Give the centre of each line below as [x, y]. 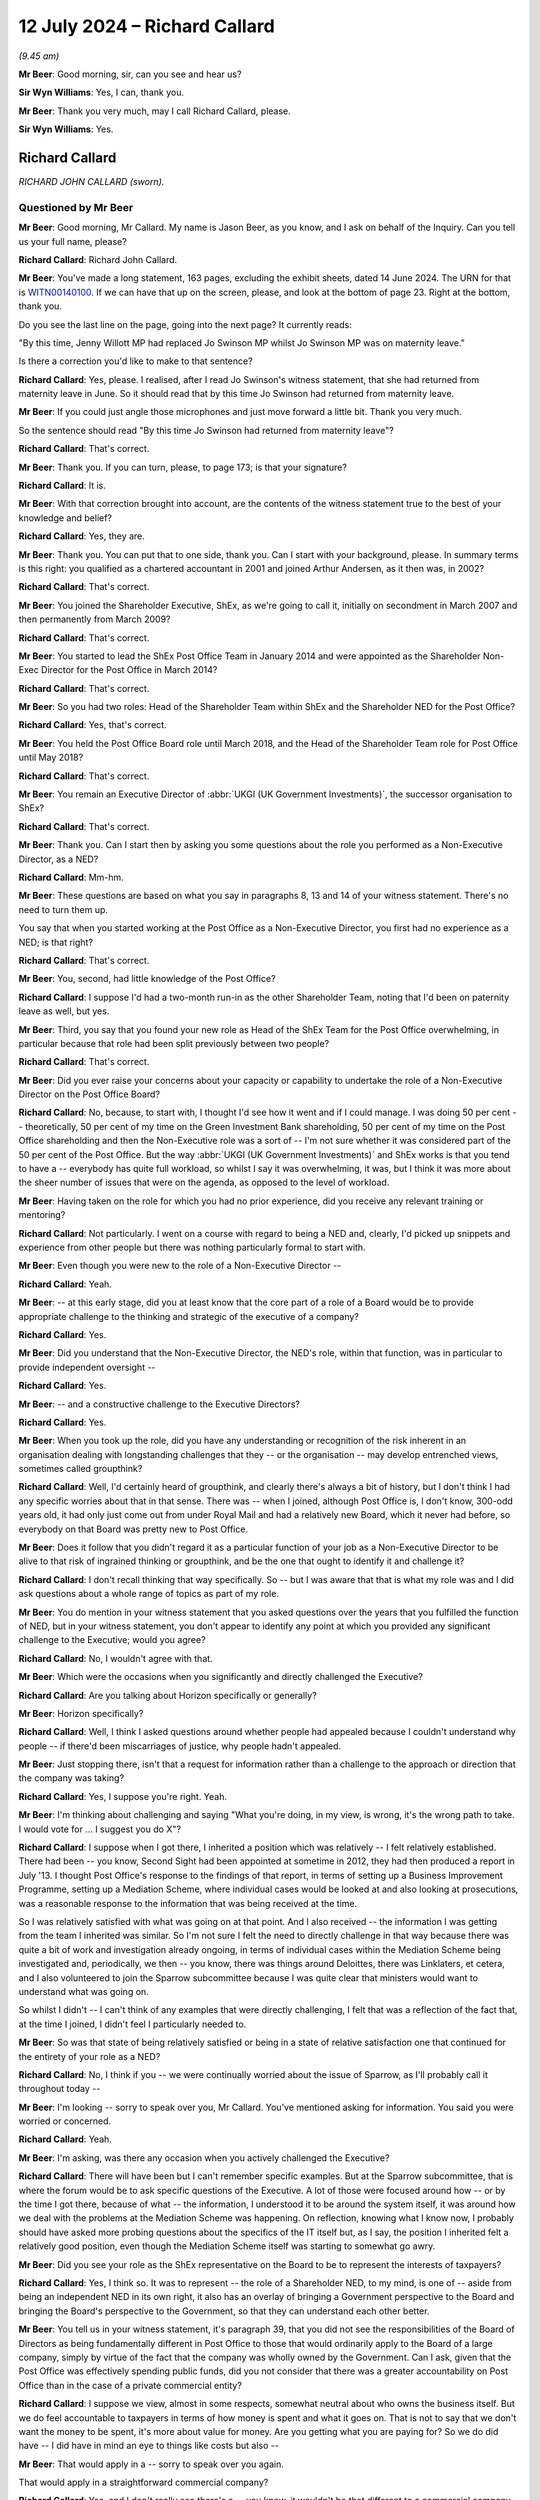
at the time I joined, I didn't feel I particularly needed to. [132, 2024]
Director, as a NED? [58, 859]
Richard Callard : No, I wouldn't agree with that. [116, 1658]
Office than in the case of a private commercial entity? [130, 2385]
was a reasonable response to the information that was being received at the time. [188, 1903]
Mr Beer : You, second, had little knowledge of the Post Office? [147, 979]
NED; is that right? [56, 942]
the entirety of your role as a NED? [89, 2056]
